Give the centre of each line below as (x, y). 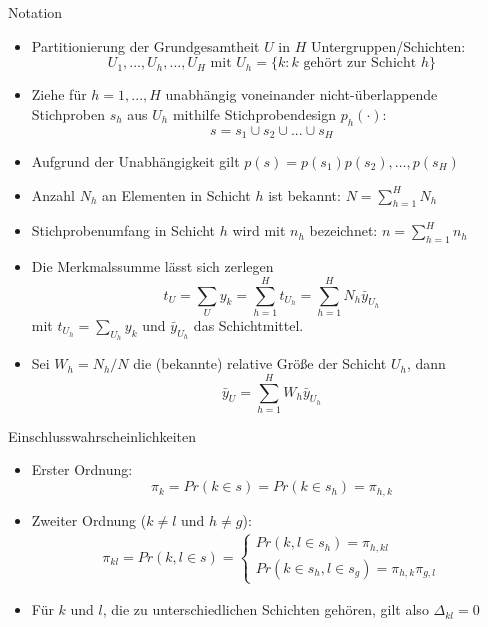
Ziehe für (59, 94)
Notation (35, 12)
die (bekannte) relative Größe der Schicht (260, 363)
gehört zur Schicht (360, 63)
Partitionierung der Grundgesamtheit (145, 45)
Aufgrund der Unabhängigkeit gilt (135, 161)
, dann (426, 363)
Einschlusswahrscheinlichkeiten (102, 435)
